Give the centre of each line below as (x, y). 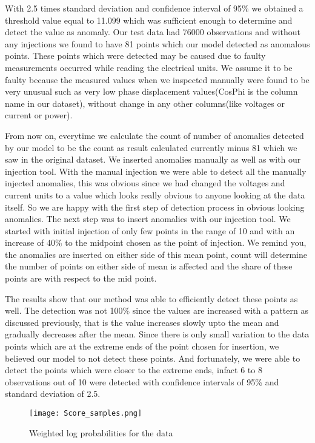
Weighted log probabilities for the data (101, 432)
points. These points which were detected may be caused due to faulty (135, 56)
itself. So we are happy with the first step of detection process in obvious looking (155, 207)
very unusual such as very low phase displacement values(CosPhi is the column (151, 91)
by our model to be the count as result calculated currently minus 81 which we (151, 147)
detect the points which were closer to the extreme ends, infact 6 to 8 (134, 370)
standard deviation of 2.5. (53, 394)
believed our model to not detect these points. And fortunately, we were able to (153, 358)
